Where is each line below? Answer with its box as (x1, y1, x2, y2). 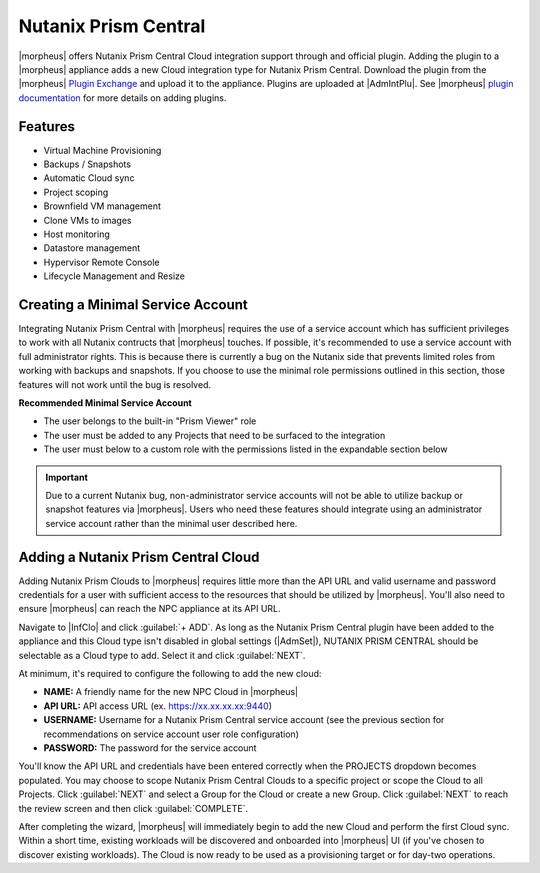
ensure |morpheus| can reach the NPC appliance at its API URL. (18, 603, 281, 615)
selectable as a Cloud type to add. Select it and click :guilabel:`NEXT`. (18, 649, 306, 661)
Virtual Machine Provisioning (43, 144, 162, 156)
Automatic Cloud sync (43, 172, 135, 184)
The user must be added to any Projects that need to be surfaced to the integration (43, 429, 386, 441)
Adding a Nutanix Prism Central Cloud (18, 548, 260, 565)
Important (45, 471, 89, 483)
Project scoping (43, 186, 109, 198)
